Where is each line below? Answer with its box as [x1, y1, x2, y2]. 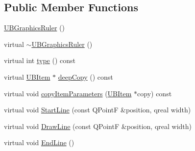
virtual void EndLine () [4, 137, 74, 148]
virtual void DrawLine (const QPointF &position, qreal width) [4, 121, 192, 131]
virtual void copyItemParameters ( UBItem [4, 88, 132, 98]
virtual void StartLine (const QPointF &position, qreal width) [4, 105, 191, 115]
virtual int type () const [4, 55, 75, 65]
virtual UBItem [4, 71, 50, 82]
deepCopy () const [58, 71, 113, 82]
